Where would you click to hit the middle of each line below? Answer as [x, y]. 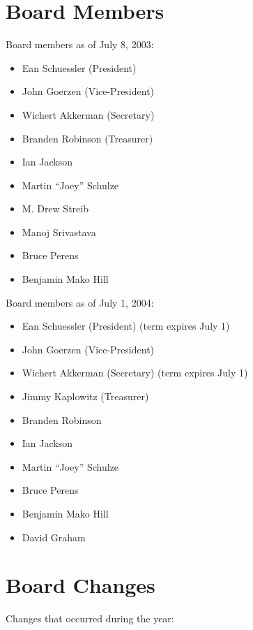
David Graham [54, 537]
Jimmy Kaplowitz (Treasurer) [85, 396]
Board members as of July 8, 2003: [80, 44]
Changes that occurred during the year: [90, 618]
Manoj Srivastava [59, 232]
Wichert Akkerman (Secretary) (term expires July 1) [135, 373]
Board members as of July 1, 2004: [80, 302]
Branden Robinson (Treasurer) [87, 138]
